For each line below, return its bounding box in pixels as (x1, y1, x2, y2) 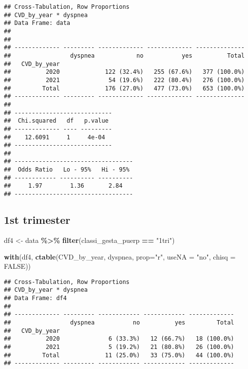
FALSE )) (4, 261, 31, 271)
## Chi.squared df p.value (4, 117, 109, 125)
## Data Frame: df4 (4, 295, 67, 302)
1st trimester (4, 212, 71, 227)
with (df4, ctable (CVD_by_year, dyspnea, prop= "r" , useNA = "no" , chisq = (4, 251, 236, 261)
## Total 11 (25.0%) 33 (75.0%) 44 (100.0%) (4, 351, 234, 359)
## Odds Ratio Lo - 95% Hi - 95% (4, 166, 130, 174)
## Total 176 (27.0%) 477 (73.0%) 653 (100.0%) (4, 85, 245, 92)
